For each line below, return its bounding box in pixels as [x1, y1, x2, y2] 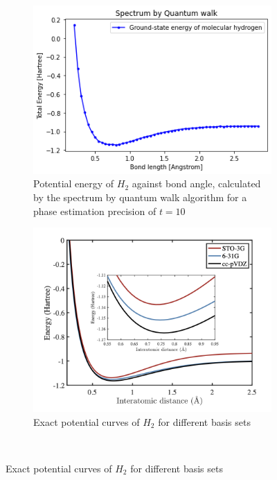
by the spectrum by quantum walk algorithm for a [33, 189, 247, 204]
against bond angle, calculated [132, 176, 261, 191]
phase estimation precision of [33, 203, 157, 218]
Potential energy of [33, 176, 114, 191]
